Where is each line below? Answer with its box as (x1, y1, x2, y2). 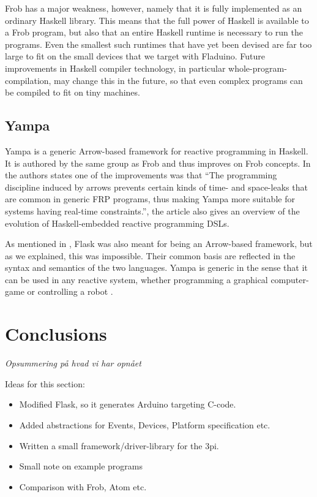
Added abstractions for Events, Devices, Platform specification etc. (19, 418, 270, 431)
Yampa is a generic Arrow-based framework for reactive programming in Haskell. (5, 144, 308, 157)
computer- (270, 273, 309, 286)
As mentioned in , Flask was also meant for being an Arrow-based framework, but (5, 237, 313, 250)
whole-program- (228, 61, 287, 74)
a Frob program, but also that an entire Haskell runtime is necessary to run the (5, 26, 303, 39)
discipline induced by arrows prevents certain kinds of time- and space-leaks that (5, 180, 308, 193)
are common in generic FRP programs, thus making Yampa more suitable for (5, 192, 295, 205)
